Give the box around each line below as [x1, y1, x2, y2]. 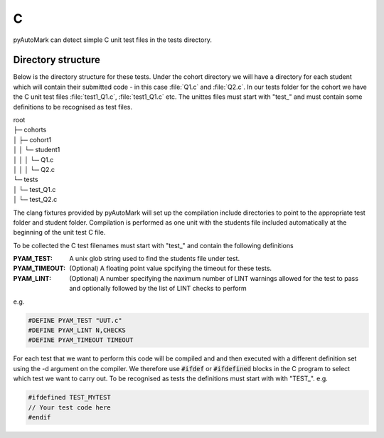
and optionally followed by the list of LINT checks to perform [69, 284, 247, 293]
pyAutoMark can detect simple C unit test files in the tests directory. [13, 36, 213, 44]
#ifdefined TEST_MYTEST [28, 393, 112, 402]
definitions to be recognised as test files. [13, 102, 133, 111]
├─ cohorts [13, 125, 47, 134]
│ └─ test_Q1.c [13, 185, 56, 193]
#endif [28, 413, 51, 421]
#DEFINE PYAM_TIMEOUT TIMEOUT [28, 336, 134, 344]
